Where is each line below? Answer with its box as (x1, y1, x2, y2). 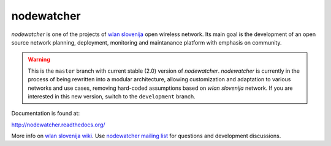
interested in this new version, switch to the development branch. (28, 92, 196, 100)
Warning (28, 56, 50, 64)
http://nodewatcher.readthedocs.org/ (11, 121, 105, 128)
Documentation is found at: (11, 110, 80, 117)
